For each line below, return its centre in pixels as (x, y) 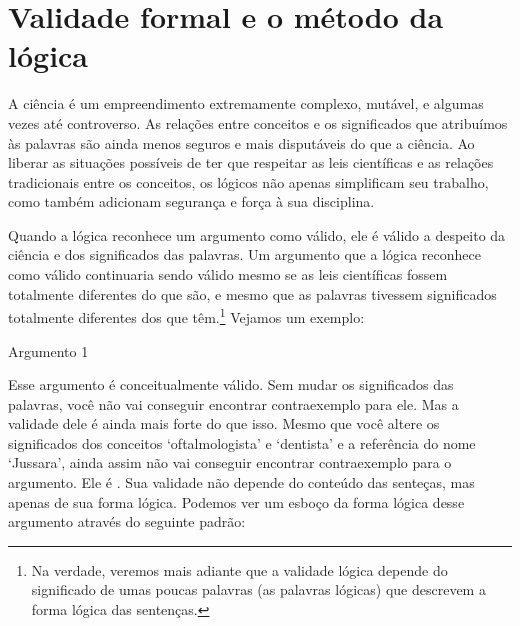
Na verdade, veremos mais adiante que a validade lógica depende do (239, 569)
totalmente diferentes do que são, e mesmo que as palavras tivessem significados (252, 293)
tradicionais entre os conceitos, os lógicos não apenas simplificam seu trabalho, (248, 181)
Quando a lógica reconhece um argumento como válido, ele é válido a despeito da (257, 234)
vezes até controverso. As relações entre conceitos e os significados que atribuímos (258, 122)
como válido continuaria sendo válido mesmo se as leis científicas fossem (228, 274)
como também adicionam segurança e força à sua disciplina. (191, 201)
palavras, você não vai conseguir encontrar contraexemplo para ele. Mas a (233, 403)
